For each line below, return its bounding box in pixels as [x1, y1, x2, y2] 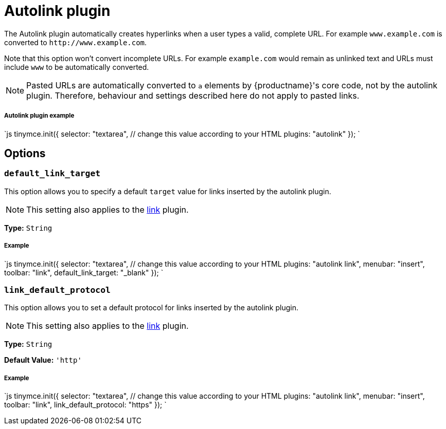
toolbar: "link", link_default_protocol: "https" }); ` [4, 400, 167, 409]
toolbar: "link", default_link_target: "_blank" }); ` [4, 268, 164, 277]
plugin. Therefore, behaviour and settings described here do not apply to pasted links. [26, 90, 360, 101]
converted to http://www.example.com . [4, 38, 147, 47]
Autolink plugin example [4, 112, 75, 120]
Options [4, 146, 46, 160]
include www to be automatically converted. [4, 62, 149, 71]
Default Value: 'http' [4, 356, 82, 365]
